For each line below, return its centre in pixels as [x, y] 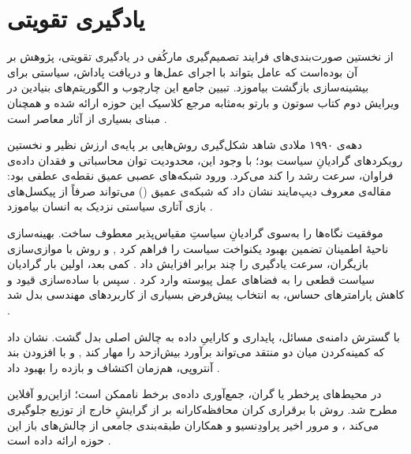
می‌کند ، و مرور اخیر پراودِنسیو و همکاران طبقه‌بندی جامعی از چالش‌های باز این [193, 424]
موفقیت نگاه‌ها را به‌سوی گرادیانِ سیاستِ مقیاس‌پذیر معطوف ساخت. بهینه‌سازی [195, 233]
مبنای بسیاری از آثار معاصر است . [87, 118]
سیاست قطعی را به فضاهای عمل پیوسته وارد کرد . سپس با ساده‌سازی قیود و [191, 279]
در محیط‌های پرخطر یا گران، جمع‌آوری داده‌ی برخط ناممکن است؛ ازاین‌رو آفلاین [194, 394]
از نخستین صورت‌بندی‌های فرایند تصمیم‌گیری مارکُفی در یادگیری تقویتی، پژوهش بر [200, 56]
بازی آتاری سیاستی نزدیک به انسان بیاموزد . [110, 206]
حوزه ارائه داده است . [59, 440]
